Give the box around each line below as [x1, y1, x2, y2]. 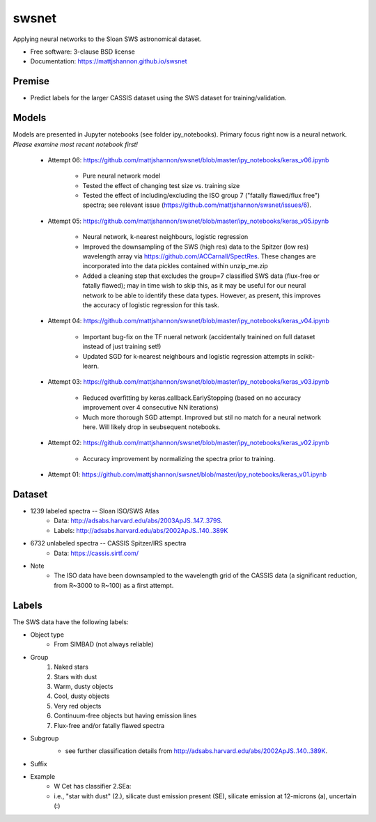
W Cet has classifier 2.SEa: [54, 782, 132, 791]
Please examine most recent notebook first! [13, 140, 139, 148]
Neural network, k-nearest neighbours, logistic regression [82, 233, 249, 241]
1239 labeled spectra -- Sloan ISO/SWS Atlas [30, 506, 159, 515]
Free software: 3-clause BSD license [30, 47, 135, 56]
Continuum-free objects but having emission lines [54, 711, 197, 720]
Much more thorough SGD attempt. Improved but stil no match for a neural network [82, 413, 322, 421]
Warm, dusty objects [54, 682, 113, 690]
